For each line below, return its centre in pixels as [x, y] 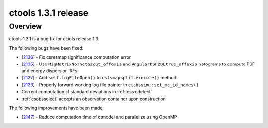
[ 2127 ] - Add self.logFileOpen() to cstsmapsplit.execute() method [99, 78]
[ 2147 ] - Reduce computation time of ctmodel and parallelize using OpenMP [99, 117]
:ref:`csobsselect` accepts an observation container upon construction [94, 99]
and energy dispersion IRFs [50, 71]
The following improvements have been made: [57, 108]
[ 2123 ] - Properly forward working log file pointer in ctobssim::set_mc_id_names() [110, 85]
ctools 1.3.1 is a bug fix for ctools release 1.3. [54, 39]
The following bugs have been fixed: [46, 48]
